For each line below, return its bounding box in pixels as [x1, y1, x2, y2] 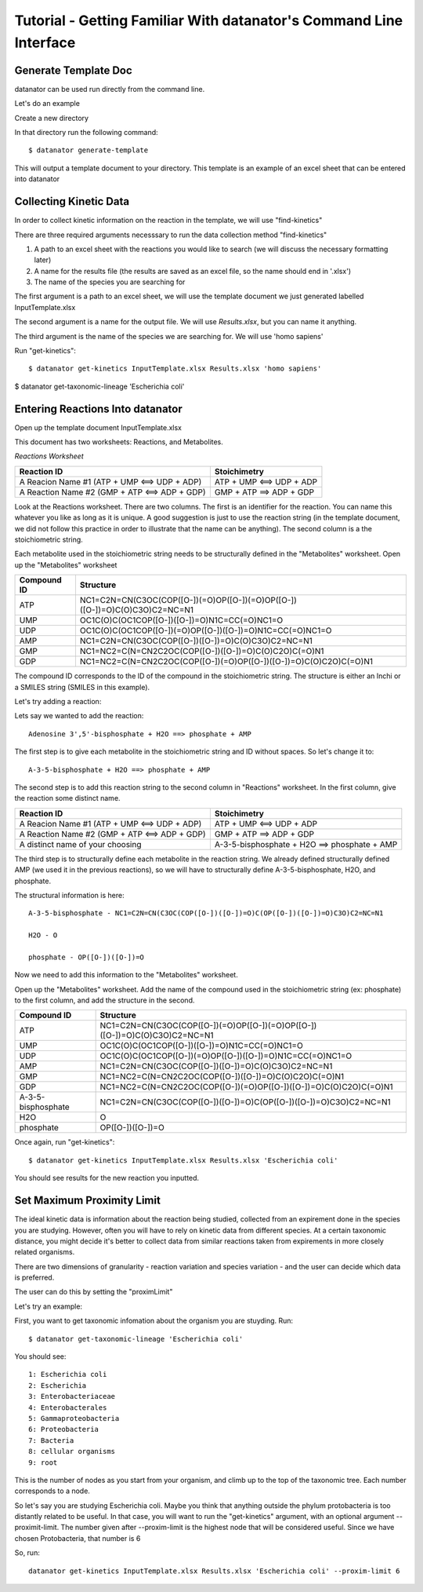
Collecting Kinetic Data [14, 195, 129, 208]
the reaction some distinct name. [14, 794, 121, 803]
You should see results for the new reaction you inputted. [14, 1174, 200, 1183]
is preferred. [14, 1273, 55, 1283]
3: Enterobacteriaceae [28, 1392, 116, 1401]
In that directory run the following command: [14, 128, 158, 137]
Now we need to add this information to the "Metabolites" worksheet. [14, 970, 238, 980]
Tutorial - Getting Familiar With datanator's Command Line [14, 12, 403, 29]
